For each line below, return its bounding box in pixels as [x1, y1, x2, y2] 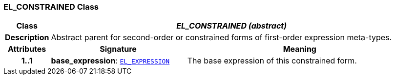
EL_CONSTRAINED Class [3, 2, 99, 12]
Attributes [8, 44, 46, 54]
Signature [100, 44, 137, 54]
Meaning [283, 44, 316, 54]
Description [5, 32, 49, 43]
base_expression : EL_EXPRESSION [51, 56, 170, 66]
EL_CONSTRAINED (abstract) [176, 21, 287, 31]
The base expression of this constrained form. [187, 56, 357, 66]
